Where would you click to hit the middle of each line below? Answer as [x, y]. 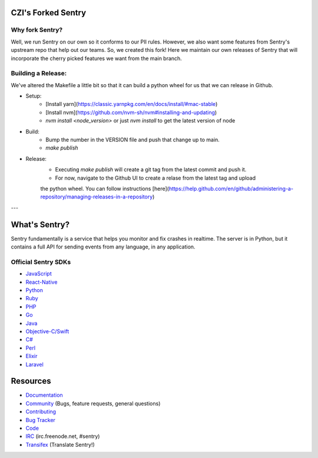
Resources [31, 381]
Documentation [44, 395]
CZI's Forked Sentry [49, 13]
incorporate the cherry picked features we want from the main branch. [96, 58]
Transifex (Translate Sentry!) [60, 444]
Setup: [34, 96]
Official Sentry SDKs [41, 262]
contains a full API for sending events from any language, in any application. [103, 247]
